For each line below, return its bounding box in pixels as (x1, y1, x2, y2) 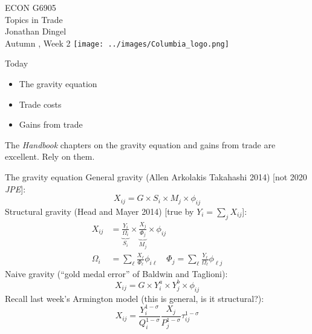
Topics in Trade (5, 13, 63, 25)
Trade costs (19, 97, 62, 110)
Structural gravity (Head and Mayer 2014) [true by (5, 205, 194, 217)
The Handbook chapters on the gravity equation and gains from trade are (5, 138, 276, 151)
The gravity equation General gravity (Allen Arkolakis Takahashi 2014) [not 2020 (5, 171, 307, 183)
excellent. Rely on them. (5, 150, 95, 163)
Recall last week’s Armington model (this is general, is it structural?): (5, 292, 264, 304)
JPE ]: (5, 182, 26, 195)
